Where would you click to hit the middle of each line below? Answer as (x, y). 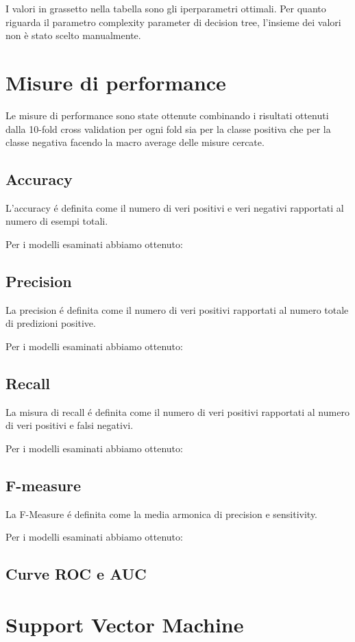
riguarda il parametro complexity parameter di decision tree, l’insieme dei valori (173, 22)
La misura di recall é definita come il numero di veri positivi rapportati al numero (177, 411)
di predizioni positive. (51, 323)
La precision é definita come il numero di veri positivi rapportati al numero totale (177, 309)
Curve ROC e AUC (76, 574)
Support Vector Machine (125, 624)
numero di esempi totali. (57, 221)
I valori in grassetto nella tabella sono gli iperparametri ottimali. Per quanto (166, 8)
